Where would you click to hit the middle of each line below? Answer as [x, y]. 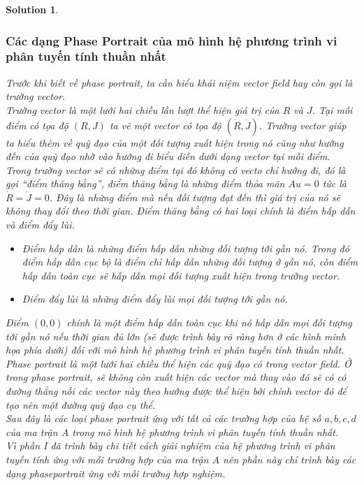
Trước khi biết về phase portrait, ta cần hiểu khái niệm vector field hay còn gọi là [179, 82]
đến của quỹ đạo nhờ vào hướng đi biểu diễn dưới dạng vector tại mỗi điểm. [168, 156]
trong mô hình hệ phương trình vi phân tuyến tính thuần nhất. [205, 432]
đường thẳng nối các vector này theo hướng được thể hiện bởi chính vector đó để [176, 391]
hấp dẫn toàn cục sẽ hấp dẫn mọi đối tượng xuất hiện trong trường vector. [181, 275]
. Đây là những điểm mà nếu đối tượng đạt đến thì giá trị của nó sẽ [195, 197]
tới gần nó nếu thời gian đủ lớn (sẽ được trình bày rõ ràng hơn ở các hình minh [176, 336]
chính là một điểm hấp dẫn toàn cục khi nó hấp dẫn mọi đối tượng [209, 323]
